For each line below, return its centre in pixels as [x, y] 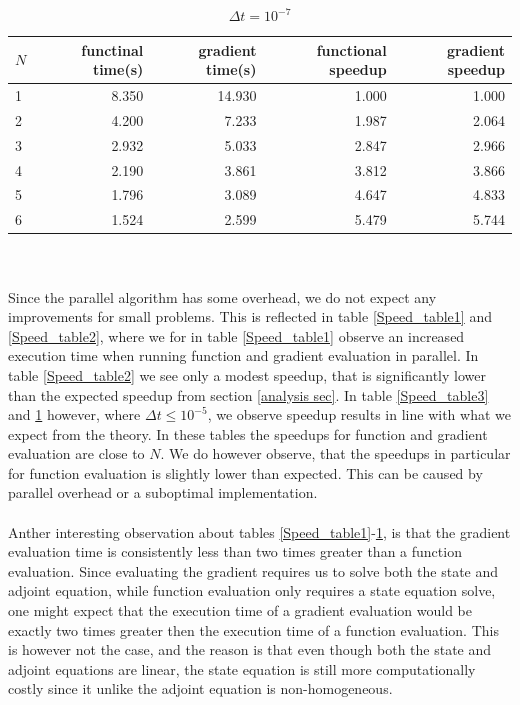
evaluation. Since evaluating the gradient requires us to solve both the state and [253, 570]
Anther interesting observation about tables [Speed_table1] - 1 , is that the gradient [259, 531]
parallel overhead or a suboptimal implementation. [163, 492]
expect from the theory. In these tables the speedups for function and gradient [248, 433]
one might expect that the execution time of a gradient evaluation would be [240, 610]
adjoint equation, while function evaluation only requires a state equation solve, [252, 590]
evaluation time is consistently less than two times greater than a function [235, 551]
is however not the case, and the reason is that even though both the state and [250, 649]
